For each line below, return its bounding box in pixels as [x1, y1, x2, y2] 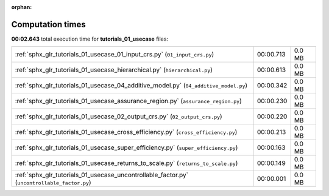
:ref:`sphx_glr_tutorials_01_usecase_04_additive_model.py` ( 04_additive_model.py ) [15, 81, 248, 90]
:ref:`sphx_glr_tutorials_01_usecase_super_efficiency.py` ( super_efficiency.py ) [15, 143, 238, 152]
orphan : [11, 4, 32, 10]
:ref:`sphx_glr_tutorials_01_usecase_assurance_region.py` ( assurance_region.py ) [15, 97, 242, 106]
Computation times [11, 19, 86, 30]
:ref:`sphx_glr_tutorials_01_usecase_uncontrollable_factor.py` [15, 171, 189, 179]
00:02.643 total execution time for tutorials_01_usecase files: [11, 35, 169, 42]
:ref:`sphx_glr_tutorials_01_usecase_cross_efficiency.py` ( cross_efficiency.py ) [15, 128, 238, 137]
